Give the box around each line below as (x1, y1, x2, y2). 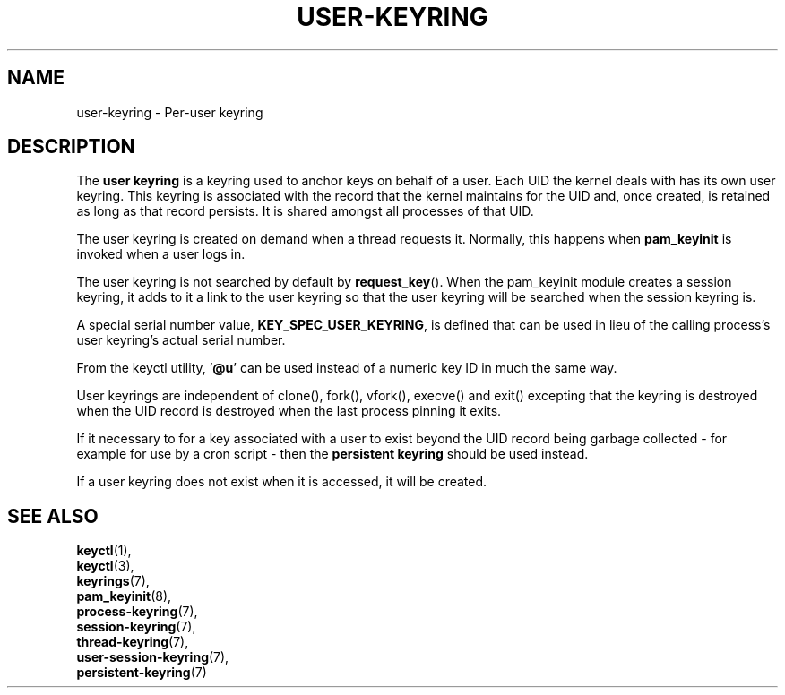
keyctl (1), (76, 543, 132, 559)
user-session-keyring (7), (76, 649, 229, 665)
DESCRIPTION (7, 135, 135, 159)
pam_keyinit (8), (76, 588, 172, 605)
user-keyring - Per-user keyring (76, 104, 263, 120)
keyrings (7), (76, 573, 150, 589)
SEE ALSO (7, 504, 99, 528)
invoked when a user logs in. (76, 246, 246, 262)
